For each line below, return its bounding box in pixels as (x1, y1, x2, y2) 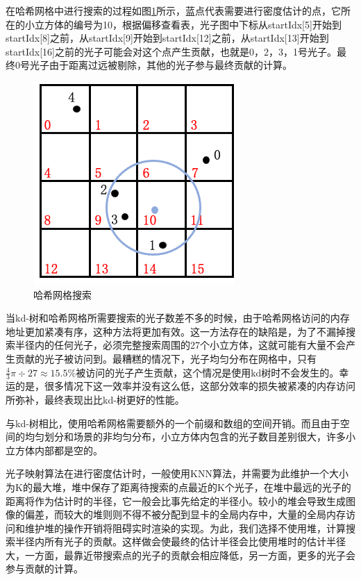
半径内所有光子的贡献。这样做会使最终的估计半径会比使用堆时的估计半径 (15, 534, 346, 549)
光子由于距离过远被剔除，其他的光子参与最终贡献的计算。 (29, 58, 292, 72)
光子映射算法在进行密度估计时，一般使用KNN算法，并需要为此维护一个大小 (6, 466, 349, 481)
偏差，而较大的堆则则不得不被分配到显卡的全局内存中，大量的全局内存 (24, 507, 346, 522)
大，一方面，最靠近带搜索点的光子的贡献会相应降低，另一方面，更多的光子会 (6, 547, 355, 562)
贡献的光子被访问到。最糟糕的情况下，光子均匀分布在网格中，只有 (15, 351, 317, 365)
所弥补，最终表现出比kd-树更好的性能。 (6, 392, 185, 406)
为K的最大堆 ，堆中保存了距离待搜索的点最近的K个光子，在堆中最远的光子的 (6, 479, 351, 494)
